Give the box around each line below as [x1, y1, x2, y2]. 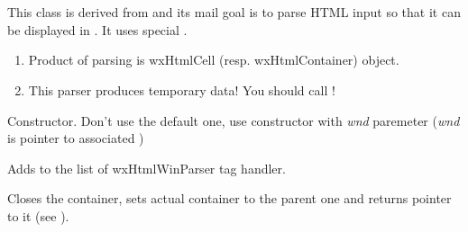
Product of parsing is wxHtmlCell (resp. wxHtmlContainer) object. [28, 50, 399, 69]
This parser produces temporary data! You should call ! [28, 80, 335, 99]
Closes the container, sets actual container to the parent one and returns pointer [7, 189, 452, 208]
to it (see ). [7, 206, 69, 225]
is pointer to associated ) [7, 129, 144, 147]
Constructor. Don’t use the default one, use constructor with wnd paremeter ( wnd [7, 111, 460, 129]
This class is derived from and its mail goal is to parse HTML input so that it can [7, 3, 461, 22]
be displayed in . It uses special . [7, 20, 188, 39]
